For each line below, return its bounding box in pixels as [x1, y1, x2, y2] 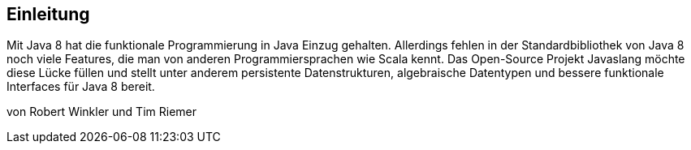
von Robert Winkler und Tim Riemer [6, 105, 197, 119]
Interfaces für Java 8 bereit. [6, 79, 155, 94]
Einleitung [6, 4, 90, 24]
